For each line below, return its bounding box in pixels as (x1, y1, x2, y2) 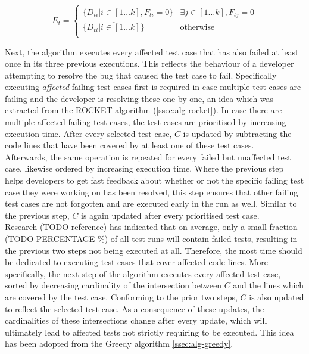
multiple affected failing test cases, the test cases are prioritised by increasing (5, 116, 286, 128)
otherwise (180, 23, 215, 32)
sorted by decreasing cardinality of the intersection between (5, 279, 221, 291)
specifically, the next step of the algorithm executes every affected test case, (5, 267, 281, 280)
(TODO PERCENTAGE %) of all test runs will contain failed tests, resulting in (5, 232, 298, 244)
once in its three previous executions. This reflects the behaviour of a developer (5, 57, 294, 70)
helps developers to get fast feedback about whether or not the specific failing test (5, 174, 304, 187)
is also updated (249, 290, 304, 303)
